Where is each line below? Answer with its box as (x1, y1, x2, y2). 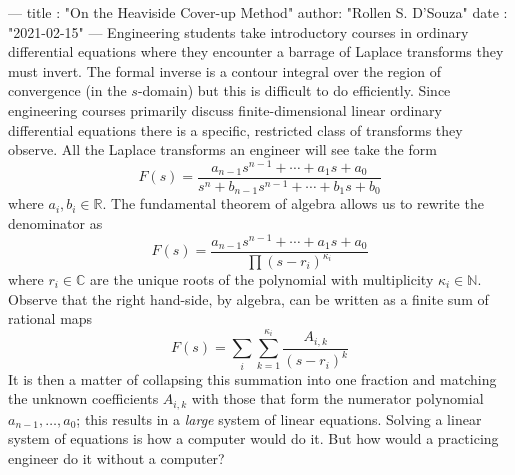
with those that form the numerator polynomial (191, 388, 484, 409)
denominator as (8, 212, 103, 233)
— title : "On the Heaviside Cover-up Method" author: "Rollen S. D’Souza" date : (8, 2, 508, 22)
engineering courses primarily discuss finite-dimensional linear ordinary (8, 99, 442, 120)
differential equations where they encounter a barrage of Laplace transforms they (8, 41, 504, 62)
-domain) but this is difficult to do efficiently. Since (137, 80, 451, 101)
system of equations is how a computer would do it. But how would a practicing (8, 428, 499, 449)
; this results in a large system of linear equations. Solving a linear (76, 408, 482, 429)
